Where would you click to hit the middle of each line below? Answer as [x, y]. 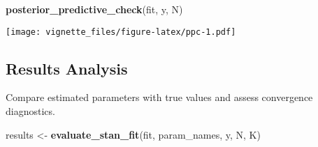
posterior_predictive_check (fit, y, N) [94, 9]
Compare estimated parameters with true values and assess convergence [159, 97]
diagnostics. [30, 111]
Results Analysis [67, 68]
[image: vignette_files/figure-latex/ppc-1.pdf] [121, 32]
